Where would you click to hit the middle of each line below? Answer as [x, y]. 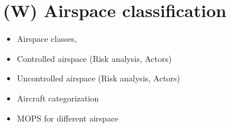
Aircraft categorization [58, 98]
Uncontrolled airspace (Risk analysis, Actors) [98, 78]
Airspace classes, [47, 39]
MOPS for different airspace [68, 118]
